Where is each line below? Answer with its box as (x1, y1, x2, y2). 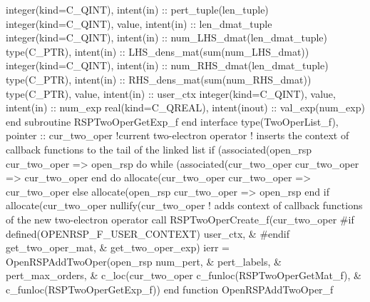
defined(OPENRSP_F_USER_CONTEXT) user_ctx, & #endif (6, 226, 290, 241)
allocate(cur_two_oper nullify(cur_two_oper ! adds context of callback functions (6, 198, 363, 213)
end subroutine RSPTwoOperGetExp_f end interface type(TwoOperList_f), (6, 114, 339, 129)
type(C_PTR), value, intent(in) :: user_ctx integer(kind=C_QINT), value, (6, 86, 336, 101)
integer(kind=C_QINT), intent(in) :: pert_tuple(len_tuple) (6, 2, 269, 16)
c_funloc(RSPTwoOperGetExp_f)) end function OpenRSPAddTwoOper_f (6, 281, 334, 296)
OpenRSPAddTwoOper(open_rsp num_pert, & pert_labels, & (6, 253, 282, 268)
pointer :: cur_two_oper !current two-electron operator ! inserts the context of (6, 128, 349, 143)
